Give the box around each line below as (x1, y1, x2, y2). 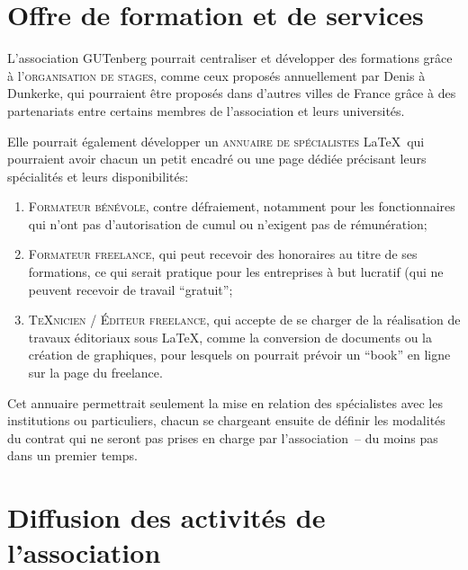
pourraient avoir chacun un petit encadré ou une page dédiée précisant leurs (7, 149, 427, 168)
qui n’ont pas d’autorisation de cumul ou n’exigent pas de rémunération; (28, 214, 427, 233)
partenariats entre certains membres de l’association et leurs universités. (7, 101, 405, 120)
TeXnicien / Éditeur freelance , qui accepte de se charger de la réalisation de (28, 310, 461, 329)
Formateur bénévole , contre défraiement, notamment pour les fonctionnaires (28, 197, 455, 216)
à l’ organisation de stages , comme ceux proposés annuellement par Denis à (7, 66, 426, 85)
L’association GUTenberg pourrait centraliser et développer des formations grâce (7, 49, 453, 67)
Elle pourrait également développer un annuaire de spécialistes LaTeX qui (7, 131, 425, 150)
